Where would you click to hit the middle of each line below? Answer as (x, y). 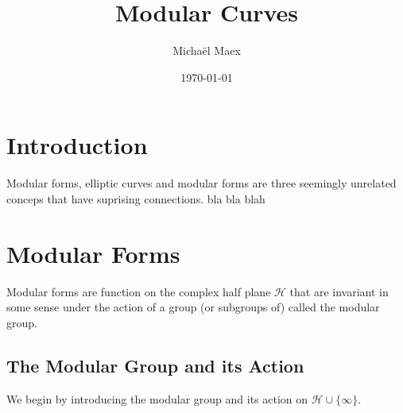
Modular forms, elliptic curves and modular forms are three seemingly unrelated (201, 183)
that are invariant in (339, 291)
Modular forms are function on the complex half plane (139, 291)
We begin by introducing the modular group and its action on (157, 398)
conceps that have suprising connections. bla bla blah (136, 198)
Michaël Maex (207, 50)
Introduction (77, 145)
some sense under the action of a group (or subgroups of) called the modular (193, 307)
